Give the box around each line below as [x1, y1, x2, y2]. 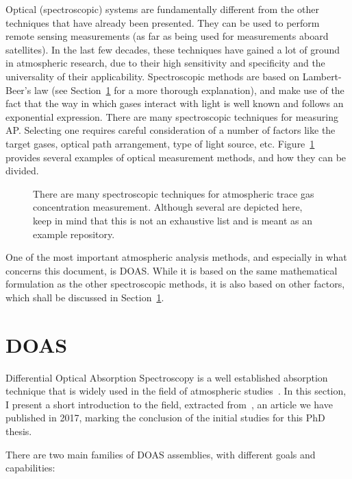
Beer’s [5, 82, 32, 97]
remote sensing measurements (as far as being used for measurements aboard [5, 29, 329, 43]
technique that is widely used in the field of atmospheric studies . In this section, [5, 384, 347, 398]
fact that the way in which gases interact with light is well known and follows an [5, 96, 344, 110]
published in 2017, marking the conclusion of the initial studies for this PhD [5, 410, 325, 425]
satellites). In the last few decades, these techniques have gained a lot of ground [5, 42, 340, 56]
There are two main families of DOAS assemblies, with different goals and [5, 447, 316, 461]
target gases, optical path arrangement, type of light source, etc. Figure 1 [5, 136, 315, 150]
